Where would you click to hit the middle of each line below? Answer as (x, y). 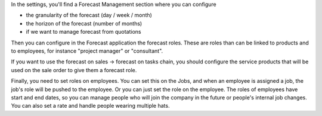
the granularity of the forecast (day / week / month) (89, 15)
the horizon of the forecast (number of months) (84, 23)
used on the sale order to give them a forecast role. (74, 70)
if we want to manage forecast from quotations (83, 32)
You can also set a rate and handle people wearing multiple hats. (90, 106)
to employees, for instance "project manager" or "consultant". (87, 51)
